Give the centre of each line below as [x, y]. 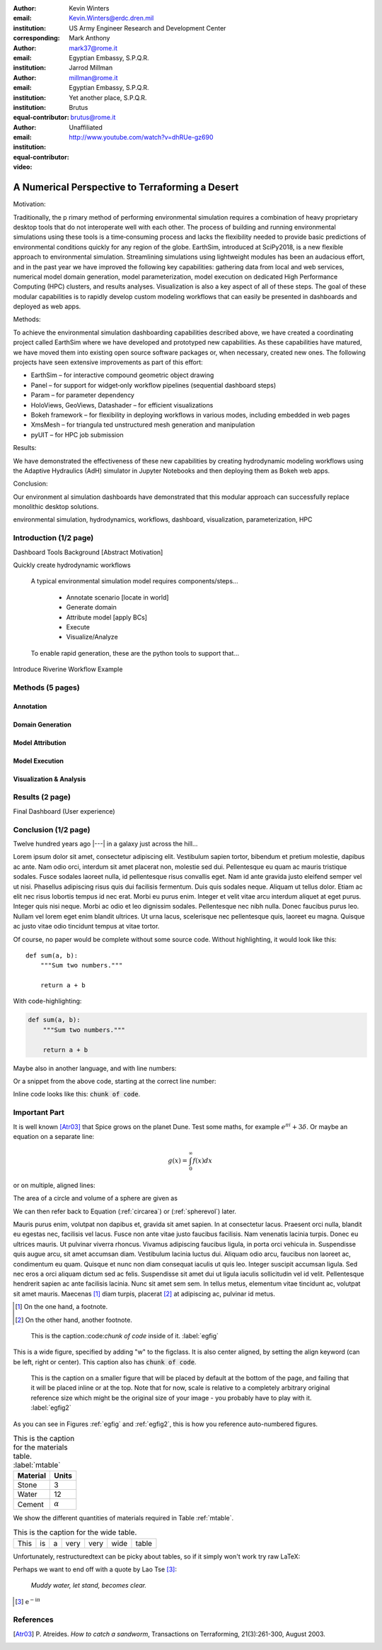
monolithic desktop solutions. [56, 507]
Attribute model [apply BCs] [107, 617]
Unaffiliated [86, 127]
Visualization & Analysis [50, 779]
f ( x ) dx [202, 1161]
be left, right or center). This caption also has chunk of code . [105, 1362]
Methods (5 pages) [47, 687]
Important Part [39, 1113]
